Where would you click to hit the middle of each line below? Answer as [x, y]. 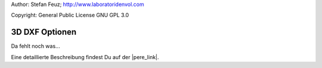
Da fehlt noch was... [35, 46]
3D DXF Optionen [44, 32]
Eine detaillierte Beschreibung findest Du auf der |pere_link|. [85, 57]
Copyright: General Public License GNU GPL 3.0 [70, 15]
